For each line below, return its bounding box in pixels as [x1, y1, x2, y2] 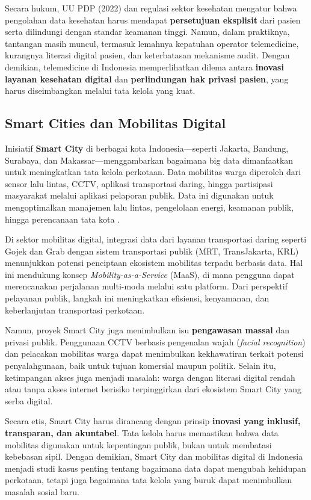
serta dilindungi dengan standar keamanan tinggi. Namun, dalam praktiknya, [5, 25, 290, 38]
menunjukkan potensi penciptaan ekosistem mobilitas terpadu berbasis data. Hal [5, 256, 303, 269]
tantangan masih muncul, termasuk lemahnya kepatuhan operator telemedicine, [5, 37, 299, 49]
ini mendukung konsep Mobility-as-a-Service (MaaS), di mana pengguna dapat [5, 268, 295, 280]
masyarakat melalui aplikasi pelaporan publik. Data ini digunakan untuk [5, 189, 274, 202]
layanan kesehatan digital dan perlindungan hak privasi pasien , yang [5, 72, 289, 85]
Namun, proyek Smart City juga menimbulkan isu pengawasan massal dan [5, 324, 290, 336]
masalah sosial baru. [5, 485, 79, 498]
